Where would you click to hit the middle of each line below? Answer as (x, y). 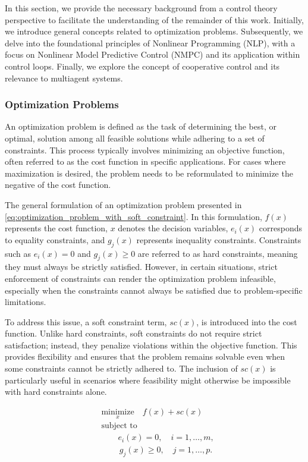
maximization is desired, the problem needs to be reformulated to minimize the (149, 173)
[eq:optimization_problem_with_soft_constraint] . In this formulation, (133, 216)
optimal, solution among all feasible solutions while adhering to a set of (135, 138)
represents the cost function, (56, 228)
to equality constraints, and (55, 239)
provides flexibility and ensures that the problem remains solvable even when (145, 356)
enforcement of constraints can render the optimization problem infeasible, (140, 278)
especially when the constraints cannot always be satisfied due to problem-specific (154, 290)
